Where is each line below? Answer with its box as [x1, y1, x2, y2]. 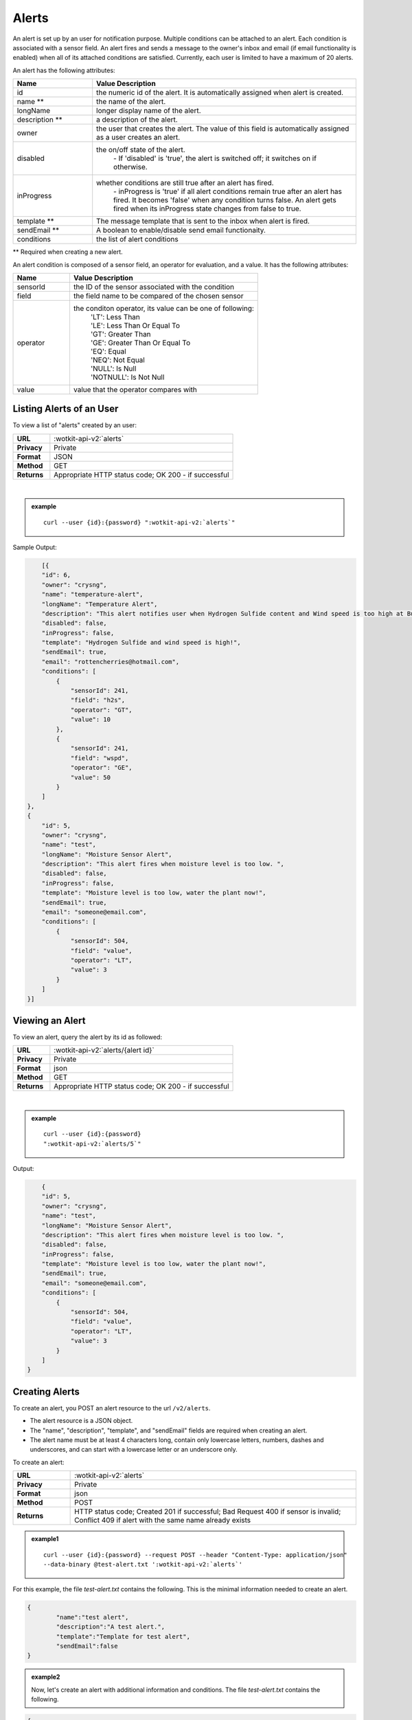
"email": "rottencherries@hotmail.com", [41, 658, 180, 665]
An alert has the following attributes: [12, 66, 116, 74]
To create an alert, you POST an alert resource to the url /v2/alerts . [12, 1404, 211, 1412]
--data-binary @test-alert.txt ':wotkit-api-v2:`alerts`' [43, 1560, 243, 1569]
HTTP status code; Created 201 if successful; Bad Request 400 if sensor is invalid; [74, 1507, 341, 1516]
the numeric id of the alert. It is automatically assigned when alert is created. [96, 88, 343, 98]
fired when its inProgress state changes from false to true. [113, 204, 301, 213]
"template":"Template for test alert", [56, 1633, 190, 1640]
